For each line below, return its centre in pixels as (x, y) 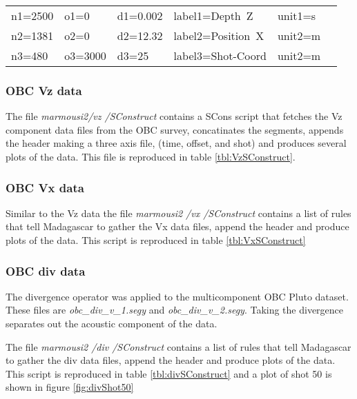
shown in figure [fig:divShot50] (70, 387)
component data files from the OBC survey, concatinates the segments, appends (175, 129)
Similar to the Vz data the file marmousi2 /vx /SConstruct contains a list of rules (178, 213)
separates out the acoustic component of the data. (112, 323)
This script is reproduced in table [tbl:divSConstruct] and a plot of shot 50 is (169, 373)
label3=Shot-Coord (220, 55)
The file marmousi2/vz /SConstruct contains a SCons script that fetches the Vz (174, 116)
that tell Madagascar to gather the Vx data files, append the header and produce (177, 226)
